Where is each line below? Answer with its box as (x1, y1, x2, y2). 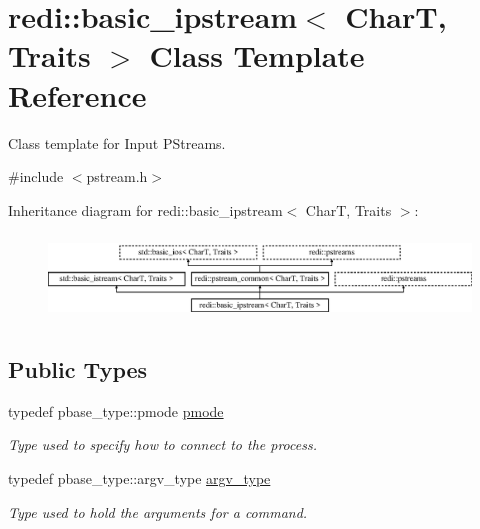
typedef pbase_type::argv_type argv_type (8, 468, 271, 488)
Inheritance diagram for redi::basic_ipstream (8, 199, 283, 220)
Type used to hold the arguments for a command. (8, 501, 308, 522)
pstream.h (86, 166, 148, 187)
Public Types (8, 354, 148, 384)
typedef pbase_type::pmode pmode (8, 400, 224, 421)
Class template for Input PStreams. (8, 132, 226, 153)
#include (8, 166, 64, 187)
